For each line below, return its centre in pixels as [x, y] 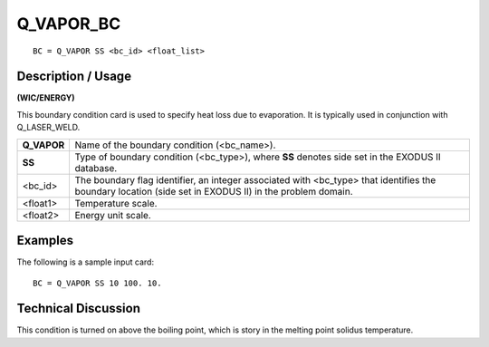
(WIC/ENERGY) [46, 98]
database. [96, 168]
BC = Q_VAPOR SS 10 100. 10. [97, 283]
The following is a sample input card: [85, 262]
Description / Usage [74, 77]
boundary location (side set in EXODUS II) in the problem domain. [214, 191]
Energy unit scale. [113, 215]
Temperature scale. [116, 203]
